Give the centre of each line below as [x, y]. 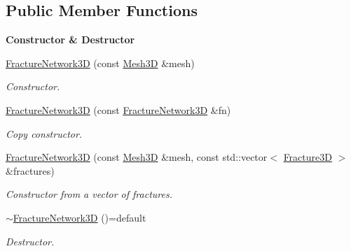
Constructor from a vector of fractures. [89, 194]
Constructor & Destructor [70, 40]
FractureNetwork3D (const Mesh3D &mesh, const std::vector [137, 157]
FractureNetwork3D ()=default [80, 217]
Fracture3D [308, 157]
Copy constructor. [44, 133]
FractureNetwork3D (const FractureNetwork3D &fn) [118, 109]
